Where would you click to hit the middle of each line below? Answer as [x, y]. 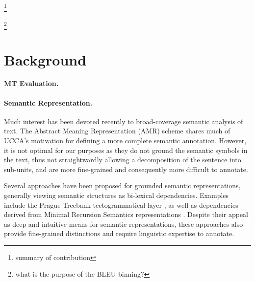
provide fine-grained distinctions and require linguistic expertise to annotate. [119, 233]
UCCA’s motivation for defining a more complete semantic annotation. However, [125, 141]
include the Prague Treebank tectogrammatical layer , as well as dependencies [121, 205]
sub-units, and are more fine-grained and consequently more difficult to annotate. [126, 169]
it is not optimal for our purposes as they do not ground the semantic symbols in [126, 150]
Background [45, 59]
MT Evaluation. [31, 83]
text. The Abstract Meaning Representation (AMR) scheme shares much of [117, 131]
